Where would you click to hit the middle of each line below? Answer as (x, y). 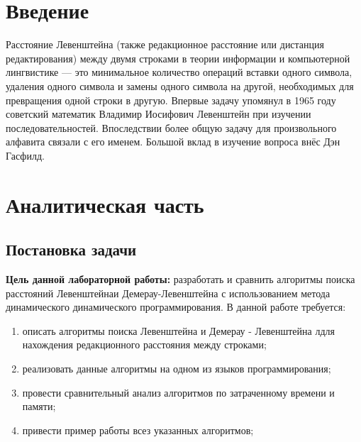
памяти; (39, 406)
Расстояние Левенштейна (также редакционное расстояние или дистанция (165, 44)
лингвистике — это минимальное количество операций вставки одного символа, (179, 72)
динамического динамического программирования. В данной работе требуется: (176, 307)
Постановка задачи (71, 249)
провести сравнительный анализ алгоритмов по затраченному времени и (178, 392)
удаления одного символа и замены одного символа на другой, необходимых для (180, 85)
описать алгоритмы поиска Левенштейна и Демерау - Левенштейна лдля (178, 330)
